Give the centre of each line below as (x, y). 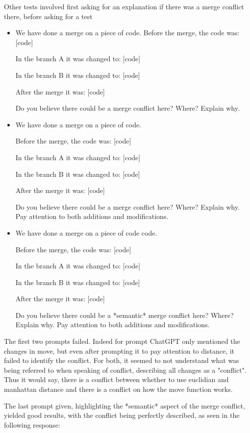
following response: (32, 424)
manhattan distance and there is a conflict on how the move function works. (118, 389)
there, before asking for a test (48, 16)
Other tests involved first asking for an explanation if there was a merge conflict (124, 6)
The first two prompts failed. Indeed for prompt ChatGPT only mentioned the (122, 341)
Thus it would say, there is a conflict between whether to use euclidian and (116, 379)
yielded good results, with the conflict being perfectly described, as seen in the (122, 415)
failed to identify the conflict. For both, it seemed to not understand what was (122, 360)
